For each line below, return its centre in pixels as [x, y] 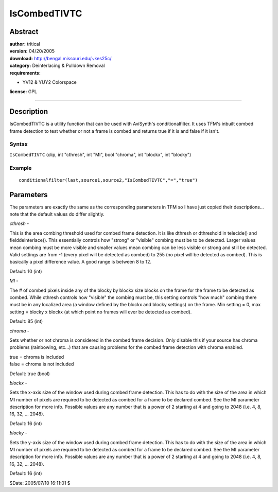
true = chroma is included [37, 357]
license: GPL [23, 92]
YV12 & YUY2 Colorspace [49, 82]
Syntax [19, 144]
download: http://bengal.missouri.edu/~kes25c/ [60, 58]
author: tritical [25, 44]
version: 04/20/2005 [32, 51]
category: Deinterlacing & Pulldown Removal [57, 66]
